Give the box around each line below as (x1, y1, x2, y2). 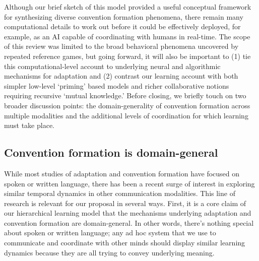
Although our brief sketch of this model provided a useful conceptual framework (4, 2, 251, 12)
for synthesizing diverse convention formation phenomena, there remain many (4, 11, 243, 22)
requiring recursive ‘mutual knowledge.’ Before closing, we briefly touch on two (4, 90, 246, 101)
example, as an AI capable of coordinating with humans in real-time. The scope (4, 31, 250, 41)
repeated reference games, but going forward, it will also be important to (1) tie (4, 50, 251, 61)
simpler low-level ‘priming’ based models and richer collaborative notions (4, 80, 229, 91)
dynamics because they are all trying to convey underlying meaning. (4, 247, 215, 257)
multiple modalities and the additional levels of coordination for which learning (4, 110, 248, 120)
